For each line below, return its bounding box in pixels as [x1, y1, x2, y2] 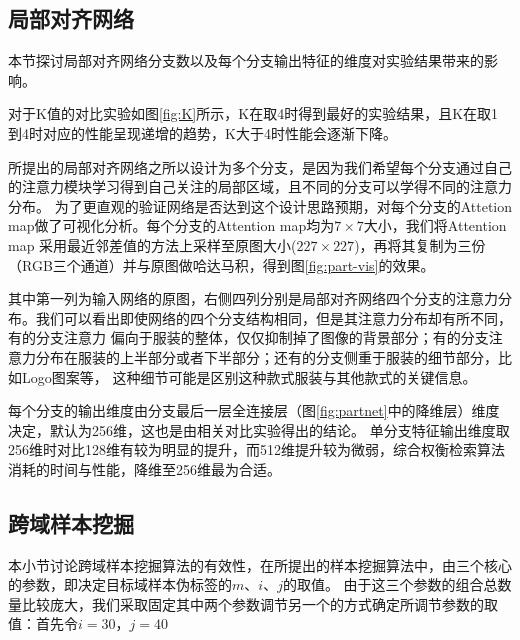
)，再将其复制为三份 [354, 234, 486, 255]
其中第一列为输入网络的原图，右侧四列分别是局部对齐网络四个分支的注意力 [8, 288, 498, 309]
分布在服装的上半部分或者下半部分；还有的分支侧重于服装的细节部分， [35, 346, 498, 367]
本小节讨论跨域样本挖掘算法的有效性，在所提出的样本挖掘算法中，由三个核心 [8, 554, 512, 575]
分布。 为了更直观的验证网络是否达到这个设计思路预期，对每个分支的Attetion [8, 195, 512, 216]
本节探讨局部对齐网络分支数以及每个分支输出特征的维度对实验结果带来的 [8, 50, 484, 71]
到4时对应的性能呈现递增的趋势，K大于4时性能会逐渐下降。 [8, 122, 397, 143]
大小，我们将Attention [363, 215, 507, 236]
